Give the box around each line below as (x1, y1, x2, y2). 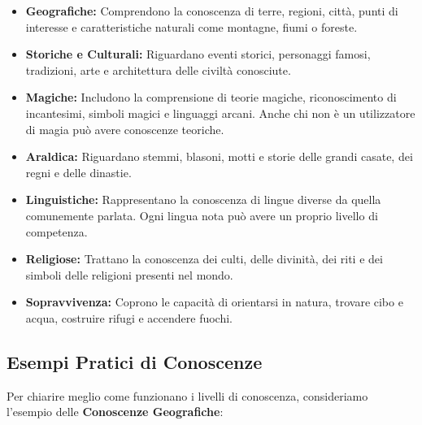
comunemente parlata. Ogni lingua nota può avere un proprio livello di (25, 206, 378, 223)
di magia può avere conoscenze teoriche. (25, 120, 224, 137)
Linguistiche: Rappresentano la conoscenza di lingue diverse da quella (25, 191, 381, 208)
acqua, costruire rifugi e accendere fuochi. (25, 309, 233, 326)
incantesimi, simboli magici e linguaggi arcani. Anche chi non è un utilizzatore (25, 104, 415, 121)
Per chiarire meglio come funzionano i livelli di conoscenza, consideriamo (7, 387, 368, 404)
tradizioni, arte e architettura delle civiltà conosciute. (25, 61, 291, 78)
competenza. (25, 223, 88, 240)
